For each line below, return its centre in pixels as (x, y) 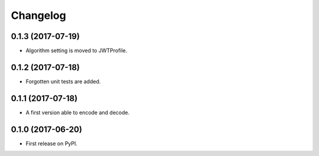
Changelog (38, 15)
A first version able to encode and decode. (78, 112)
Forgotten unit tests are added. (63, 81)
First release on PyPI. (52, 143)
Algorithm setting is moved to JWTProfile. (77, 51)
